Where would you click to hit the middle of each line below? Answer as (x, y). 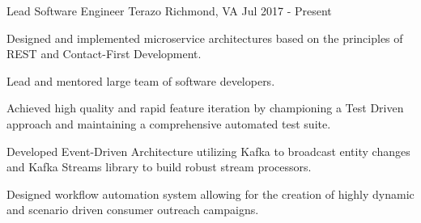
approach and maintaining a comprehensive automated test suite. (169, 123)
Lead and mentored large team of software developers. (141, 80)
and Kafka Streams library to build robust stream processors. (159, 167)
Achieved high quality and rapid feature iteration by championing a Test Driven (205, 108)
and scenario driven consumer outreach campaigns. (133, 210)
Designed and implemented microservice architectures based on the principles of (205, 38)
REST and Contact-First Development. (104, 54)
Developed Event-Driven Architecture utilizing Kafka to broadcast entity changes (208, 151)
